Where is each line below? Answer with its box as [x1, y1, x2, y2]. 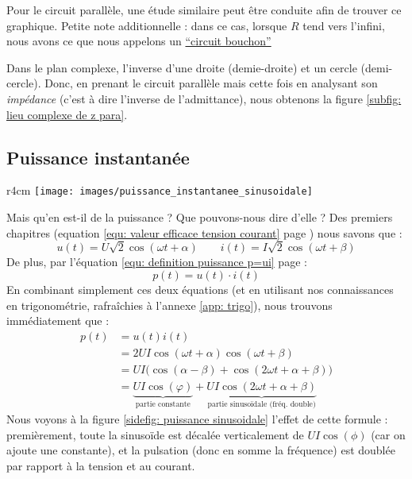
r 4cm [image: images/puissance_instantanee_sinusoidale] [6, 182, 313, 199]
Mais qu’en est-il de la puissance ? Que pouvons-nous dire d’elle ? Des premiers [6, 209, 393, 226]
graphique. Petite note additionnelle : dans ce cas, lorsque [6, 17, 287, 33]
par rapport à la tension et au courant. [6, 458, 195, 474]
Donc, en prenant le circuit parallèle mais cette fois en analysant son [44, 75, 378, 91]
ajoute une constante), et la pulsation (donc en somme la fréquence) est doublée [6, 442, 395, 458]
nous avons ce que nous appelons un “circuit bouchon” [6, 33, 271, 49]
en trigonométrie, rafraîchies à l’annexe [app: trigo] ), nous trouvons [6, 296, 333, 313]
